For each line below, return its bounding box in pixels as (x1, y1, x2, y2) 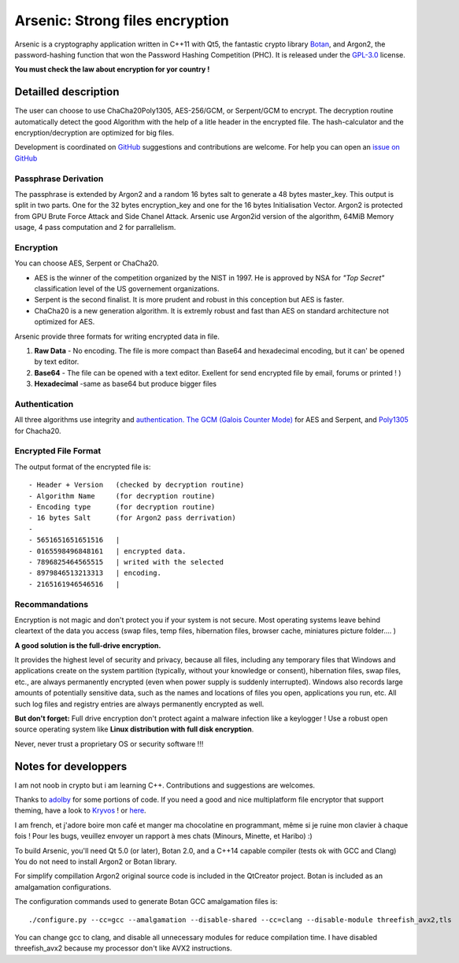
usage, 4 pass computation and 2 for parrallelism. (14, 223, 176, 232)
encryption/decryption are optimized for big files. (14, 128, 175, 138)
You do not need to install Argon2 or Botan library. (14, 857, 177, 866)
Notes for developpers (14, 760, 128, 773)
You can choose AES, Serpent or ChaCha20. (14, 258, 159, 268)
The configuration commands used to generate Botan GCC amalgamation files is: (14, 897, 279, 906)
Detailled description (14, 85, 120, 98)
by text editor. (34, 357, 80, 366)
